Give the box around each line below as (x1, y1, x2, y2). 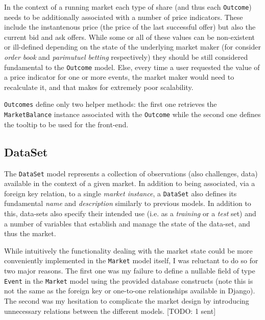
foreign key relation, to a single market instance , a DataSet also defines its (4, 188, 237, 198)
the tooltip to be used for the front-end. (4, 119, 129, 129)
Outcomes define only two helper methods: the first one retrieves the (4, 99, 217, 109)
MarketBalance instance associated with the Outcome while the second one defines (4, 109, 261, 120)
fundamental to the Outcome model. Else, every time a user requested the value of (4, 61, 260, 72)
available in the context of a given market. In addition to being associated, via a (4, 178, 255, 189)
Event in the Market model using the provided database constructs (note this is (4, 275, 253, 286)
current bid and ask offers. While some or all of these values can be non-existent (4, 31, 255, 42)
